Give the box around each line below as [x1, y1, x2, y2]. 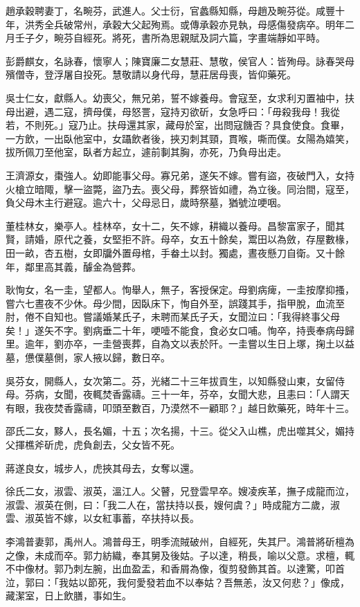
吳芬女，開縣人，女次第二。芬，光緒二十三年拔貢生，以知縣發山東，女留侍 [6, 373, 345, 388]
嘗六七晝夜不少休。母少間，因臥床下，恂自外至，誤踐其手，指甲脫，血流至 [6, 296, 345, 310]
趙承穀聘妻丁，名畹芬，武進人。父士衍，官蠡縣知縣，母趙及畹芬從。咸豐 [6, 3, 335, 17]
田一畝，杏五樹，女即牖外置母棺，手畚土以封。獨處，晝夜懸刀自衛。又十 [6, 245, 335, 260]
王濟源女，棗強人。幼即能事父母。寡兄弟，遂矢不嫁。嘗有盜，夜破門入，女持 [6, 167, 354, 182]
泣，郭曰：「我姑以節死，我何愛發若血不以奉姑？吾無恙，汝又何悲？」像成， [6, 574, 350, 589]
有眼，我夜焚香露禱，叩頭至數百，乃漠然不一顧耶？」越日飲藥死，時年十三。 [6, 400, 354, 415]
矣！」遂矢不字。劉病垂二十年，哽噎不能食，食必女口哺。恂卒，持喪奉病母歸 [6, 323, 354, 337]
